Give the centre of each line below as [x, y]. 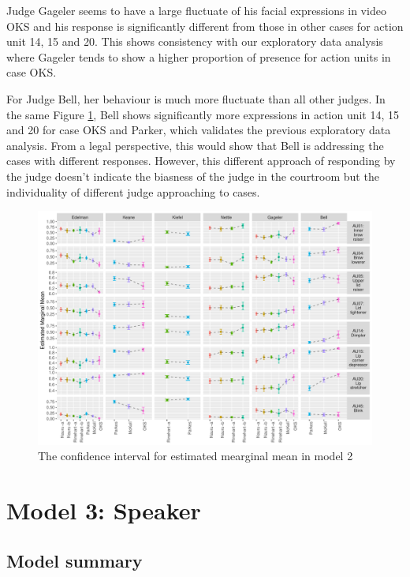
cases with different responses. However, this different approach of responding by [201, 161]
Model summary [75, 560]
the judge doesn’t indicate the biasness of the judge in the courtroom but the [193, 176]
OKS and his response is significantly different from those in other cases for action [205, 26]
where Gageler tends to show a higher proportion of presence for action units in [199, 56]
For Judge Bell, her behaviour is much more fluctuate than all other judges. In [196, 98]
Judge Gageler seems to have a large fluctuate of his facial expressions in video [196, 10]
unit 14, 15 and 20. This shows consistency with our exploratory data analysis [195, 41]
